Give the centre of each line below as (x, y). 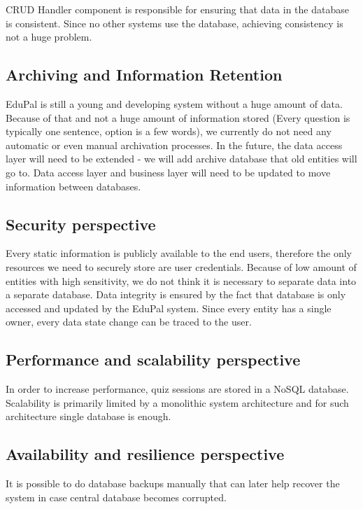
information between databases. (73, 186)
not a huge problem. (49, 37)
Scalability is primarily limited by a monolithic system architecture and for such (177, 402)
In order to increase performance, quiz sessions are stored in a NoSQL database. (177, 389)
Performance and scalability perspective (153, 360)
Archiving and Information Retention (144, 75)
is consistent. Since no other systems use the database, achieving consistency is (175, 23)
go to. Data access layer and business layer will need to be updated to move (168, 172)
